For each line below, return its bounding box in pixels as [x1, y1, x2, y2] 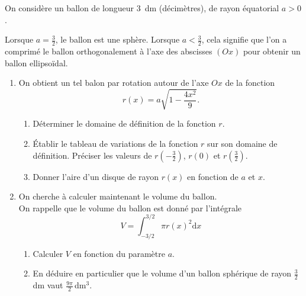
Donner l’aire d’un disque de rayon [33, 170, 159, 182]
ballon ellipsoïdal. [5, 56, 68, 69]
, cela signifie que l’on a [201, 33, 287, 46]
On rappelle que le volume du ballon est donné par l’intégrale [18, 201, 242, 214]
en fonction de [187, 170, 239, 182]
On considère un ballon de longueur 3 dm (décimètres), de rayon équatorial [5, 2, 279, 14]
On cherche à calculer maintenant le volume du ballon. [18, 190, 217, 202]
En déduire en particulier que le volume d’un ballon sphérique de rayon [33, 267, 292, 279]
